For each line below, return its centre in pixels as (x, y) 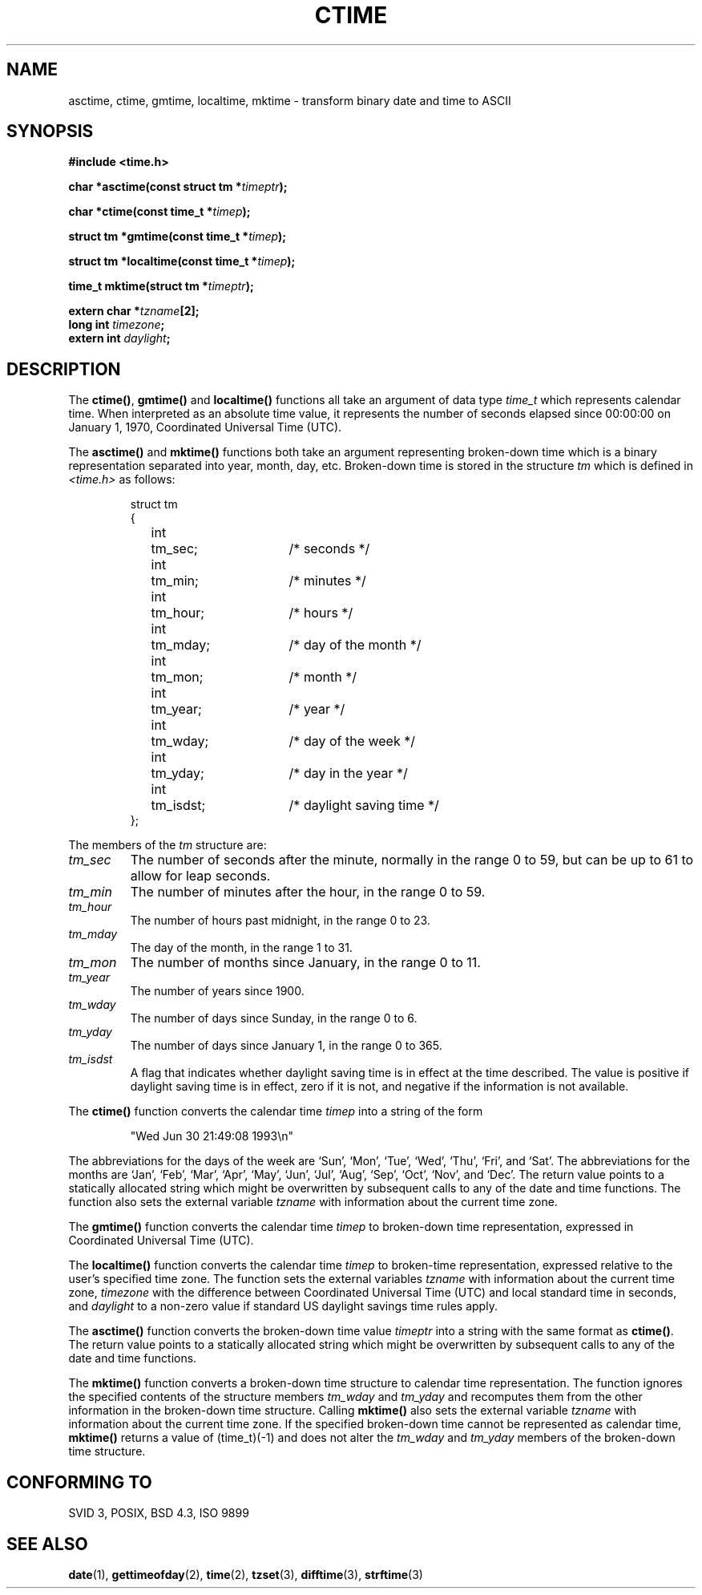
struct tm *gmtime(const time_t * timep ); (178, 237)
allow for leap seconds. (200, 876)
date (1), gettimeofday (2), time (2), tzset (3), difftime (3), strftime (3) (246, 1574)
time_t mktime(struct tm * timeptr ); (161, 286)
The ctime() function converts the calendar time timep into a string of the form (276, 1111)
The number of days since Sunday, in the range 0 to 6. (274, 1018)
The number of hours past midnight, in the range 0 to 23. (280, 921)
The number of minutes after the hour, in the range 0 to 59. (308, 892)
